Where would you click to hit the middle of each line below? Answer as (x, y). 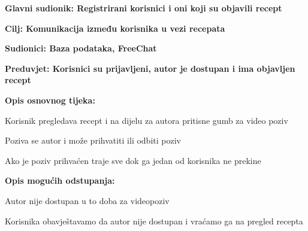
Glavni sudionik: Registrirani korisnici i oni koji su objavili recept (144, 8)
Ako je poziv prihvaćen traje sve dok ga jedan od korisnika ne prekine (133, 160)
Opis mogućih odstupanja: (60, 180)
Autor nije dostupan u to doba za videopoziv (87, 200)
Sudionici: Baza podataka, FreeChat (81, 48)
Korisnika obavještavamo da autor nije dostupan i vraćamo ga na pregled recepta (154, 221)
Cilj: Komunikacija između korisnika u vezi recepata (115, 28)
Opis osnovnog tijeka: (50, 100)
